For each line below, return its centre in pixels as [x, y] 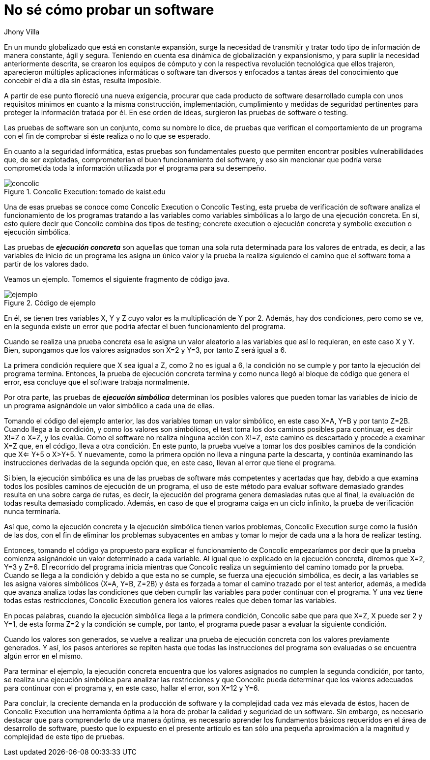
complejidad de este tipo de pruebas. [64, 736]
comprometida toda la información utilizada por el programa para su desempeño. [135, 168]
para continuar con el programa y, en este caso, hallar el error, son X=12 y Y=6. [132, 688]
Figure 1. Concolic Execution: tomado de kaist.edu [85, 191]
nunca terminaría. [32, 511]
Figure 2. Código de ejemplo [50, 303]
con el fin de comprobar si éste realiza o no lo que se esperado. [107, 136]
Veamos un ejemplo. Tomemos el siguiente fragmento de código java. [117, 279]
